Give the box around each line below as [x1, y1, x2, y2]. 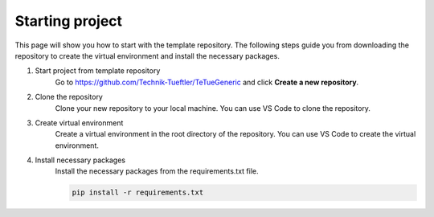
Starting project [14, 12, 123, 30]
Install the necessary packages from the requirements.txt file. [55, 166, 259, 176]
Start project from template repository [35, 66, 161, 76]
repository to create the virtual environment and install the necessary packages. [14, 51, 280, 60]
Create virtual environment [35, 117, 124, 128]
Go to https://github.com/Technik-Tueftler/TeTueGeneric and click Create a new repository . [55, 77, 359, 87]
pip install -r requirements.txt [72, 188, 204, 197]
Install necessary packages [35, 155, 126, 165]
